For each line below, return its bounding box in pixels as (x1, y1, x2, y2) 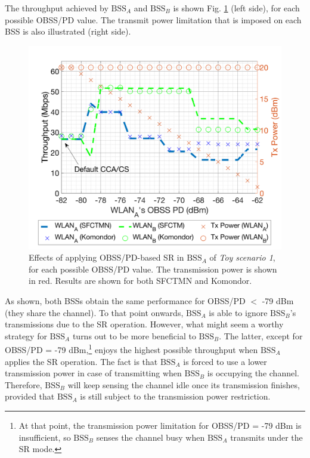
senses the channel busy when (96, 431, 205, 443)
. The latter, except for (219, 329, 303, 342)
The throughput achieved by (5, 2, 108, 14)
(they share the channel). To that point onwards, (5, 306, 184, 318)
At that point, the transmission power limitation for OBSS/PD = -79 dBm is (18, 419, 302, 431)
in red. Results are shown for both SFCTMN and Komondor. (29, 274, 252, 287)
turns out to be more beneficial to (72, 329, 196, 342)
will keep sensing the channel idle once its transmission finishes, (67, 378, 300, 391)
